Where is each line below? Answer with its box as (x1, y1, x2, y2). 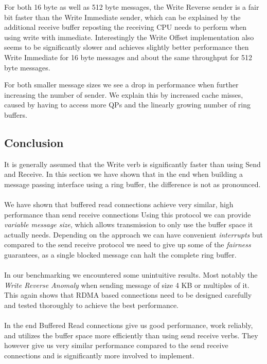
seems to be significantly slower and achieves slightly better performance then (4, 42, 249, 52)
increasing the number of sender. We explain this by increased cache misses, (4, 89, 243, 100)
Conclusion (4, 134, 64, 150)
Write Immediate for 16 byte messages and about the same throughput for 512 (4, 51, 252, 62)
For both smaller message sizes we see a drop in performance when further (4, 79, 239, 90)
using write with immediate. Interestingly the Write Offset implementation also (4, 31, 254, 42)
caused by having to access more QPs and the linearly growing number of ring (4, 99, 251, 110)
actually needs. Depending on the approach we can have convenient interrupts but (4, 229, 263, 240)
